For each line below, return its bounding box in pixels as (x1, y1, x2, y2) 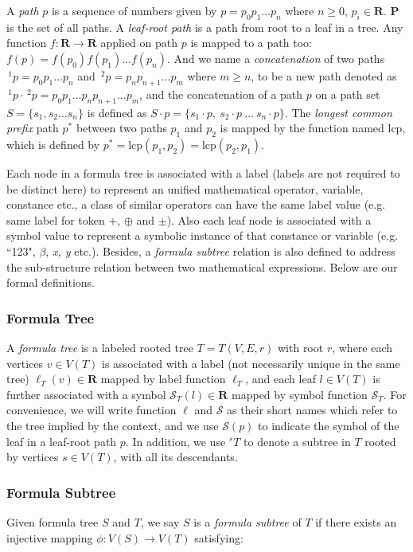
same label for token (6, 211, 105, 228)
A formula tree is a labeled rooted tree (6, 339, 193, 355)
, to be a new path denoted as (251, 67, 397, 84)
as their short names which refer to (227, 401, 398, 418)
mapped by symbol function (232, 386, 368, 402)
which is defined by (6, 135, 100, 152)
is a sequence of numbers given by (51, 2, 217, 18)
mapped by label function (100, 370, 226, 387)
